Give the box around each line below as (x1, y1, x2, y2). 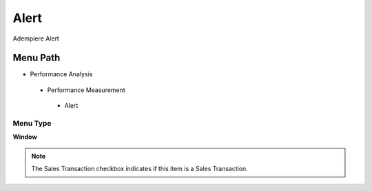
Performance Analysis (30, 70, 93, 78)
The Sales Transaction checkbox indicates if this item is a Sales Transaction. (31, 165, 248, 173)
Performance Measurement (47, 86, 125, 94)
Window (12, 133, 38, 141)
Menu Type (12, 119, 52, 128)
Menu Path (12, 52, 61, 64)
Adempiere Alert (12, 34, 60, 43)
